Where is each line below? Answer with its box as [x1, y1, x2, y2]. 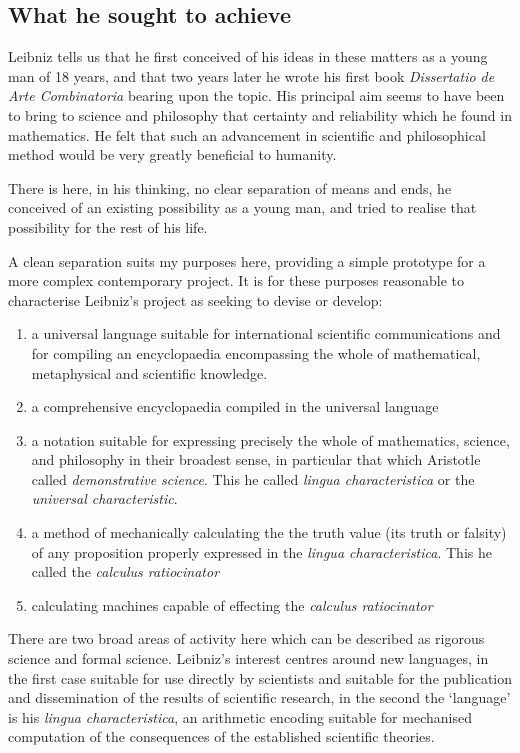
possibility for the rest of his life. [8, 216, 208, 237]
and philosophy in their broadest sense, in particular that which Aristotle [31, 449, 481, 470]
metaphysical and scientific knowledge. [31, 362, 268, 383]
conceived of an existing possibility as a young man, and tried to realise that [8, 197, 477, 218]
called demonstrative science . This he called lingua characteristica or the [31, 468, 475, 489]
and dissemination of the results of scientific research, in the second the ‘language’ [8, 687, 511, 708]
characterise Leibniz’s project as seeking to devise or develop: [8, 289, 383, 310]
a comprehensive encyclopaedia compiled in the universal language [31, 396, 439, 417]
